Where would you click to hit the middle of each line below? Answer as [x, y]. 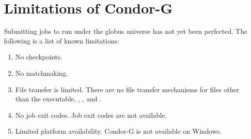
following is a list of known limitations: [62, 40]
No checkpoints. [39, 57]
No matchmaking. [42, 73]
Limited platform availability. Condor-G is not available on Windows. [118, 131]
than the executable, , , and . [58, 99]
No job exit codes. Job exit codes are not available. [91, 115]
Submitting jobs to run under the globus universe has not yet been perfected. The [126, 31]
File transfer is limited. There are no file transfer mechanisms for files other [127, 89]
